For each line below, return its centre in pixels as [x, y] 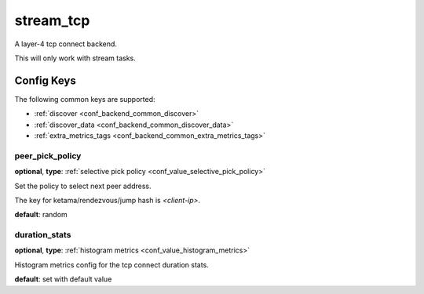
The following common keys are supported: [85, 99]
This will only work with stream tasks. [75, 58]
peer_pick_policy [48, 155]
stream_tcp [52, 20]
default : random [41, 215]
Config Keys [45, 80]
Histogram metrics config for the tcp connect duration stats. [112, 265]
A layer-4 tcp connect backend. [66, 44]
